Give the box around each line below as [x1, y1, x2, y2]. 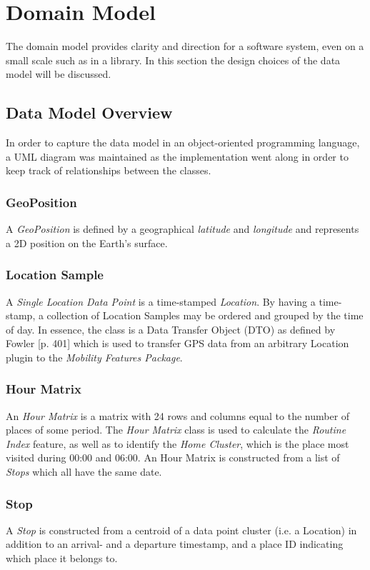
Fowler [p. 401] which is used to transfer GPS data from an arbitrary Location [6, 336, 349, 351]
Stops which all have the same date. [6, 464, 162, 479]
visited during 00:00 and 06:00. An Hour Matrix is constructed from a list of [6, 450, 340, 465]
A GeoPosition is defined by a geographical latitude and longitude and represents [6, 221, 359, 236]
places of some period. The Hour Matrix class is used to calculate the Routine [6, 422, 346, 437]
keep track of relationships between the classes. [6, 163, 211, 178]
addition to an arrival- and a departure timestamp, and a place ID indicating [6, 536, 344, 551]
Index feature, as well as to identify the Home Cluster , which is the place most [6, 436, 349, 451]
